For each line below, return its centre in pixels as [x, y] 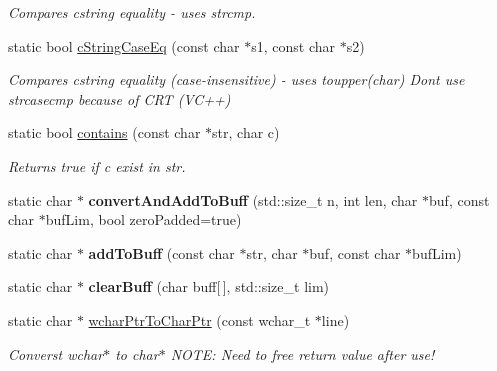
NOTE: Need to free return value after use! [302, 353]
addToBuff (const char [161, 252]
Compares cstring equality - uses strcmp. [132, 12]
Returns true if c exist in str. [97, 165]
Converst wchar [56, 353]
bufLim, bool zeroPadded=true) [143, 219]
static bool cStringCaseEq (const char [124, 45]
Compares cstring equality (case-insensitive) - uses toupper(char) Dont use [236, 79]
